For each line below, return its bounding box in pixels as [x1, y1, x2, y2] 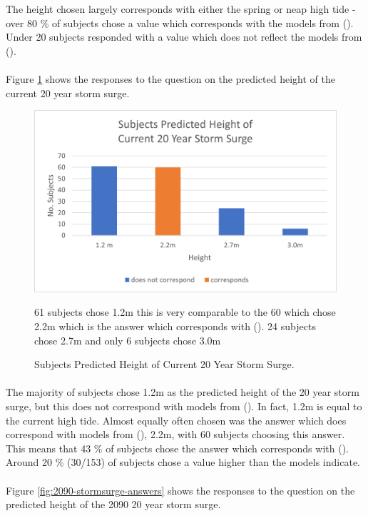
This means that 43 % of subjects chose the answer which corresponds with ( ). [6, 440, 349, 455]
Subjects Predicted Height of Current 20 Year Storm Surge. [34, 357, 295, 372]
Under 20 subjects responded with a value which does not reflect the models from [6, 29, 362, 44]
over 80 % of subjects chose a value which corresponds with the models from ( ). [6, 15, 354, 30]
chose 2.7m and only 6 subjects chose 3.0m [34, 332, 221, 347]
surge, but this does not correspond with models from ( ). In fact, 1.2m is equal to [6, 398, 362, 413]
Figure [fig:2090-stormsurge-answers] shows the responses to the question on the [6, 482, 355, 497]
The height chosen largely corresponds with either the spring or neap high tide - [6, 1, 356, 16]
